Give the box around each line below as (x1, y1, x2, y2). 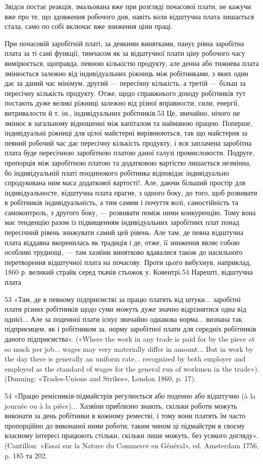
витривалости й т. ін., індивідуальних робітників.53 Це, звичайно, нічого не (5, 107, 240, 118)
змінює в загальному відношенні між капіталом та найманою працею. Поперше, (5, 117, 252, 128)
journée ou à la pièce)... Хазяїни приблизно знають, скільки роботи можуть (5, 400, 237, 411)
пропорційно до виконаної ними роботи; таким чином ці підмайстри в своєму (5, 420, 245, 430)
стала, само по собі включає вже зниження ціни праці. (5, 21, 173, 31)
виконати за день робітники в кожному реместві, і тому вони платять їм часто (5, 410, 246, 421)
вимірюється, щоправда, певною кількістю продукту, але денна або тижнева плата (5, 57, 259, 68)
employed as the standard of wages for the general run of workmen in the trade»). (5, 363, 259, 374)
